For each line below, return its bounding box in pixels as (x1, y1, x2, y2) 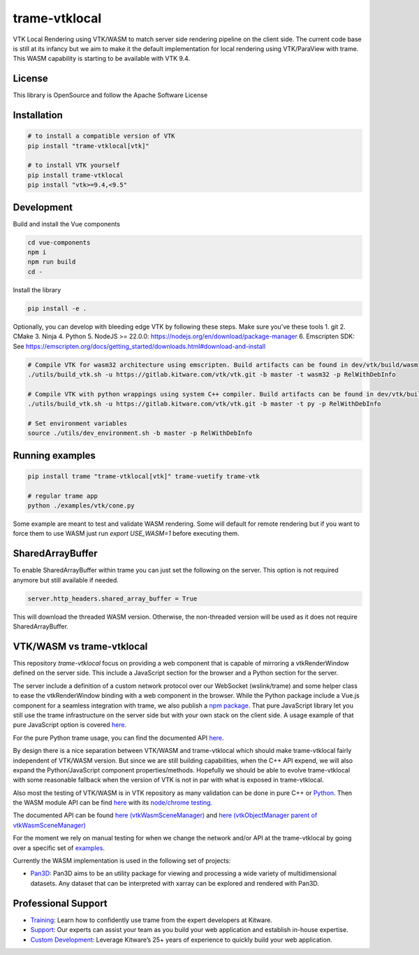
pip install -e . (27, 304, 87, 313)
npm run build (27, 258, 76, 266)
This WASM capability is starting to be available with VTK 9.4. (13, 55, 191, 63)
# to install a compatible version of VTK (27, 132, 175, 140)
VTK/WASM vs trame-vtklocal (13, 640, 148, 652)
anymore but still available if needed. (13, 575, 119, 584)
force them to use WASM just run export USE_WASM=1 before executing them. (13, 529, 240, 538)
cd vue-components (27, 238, 91, 246)
